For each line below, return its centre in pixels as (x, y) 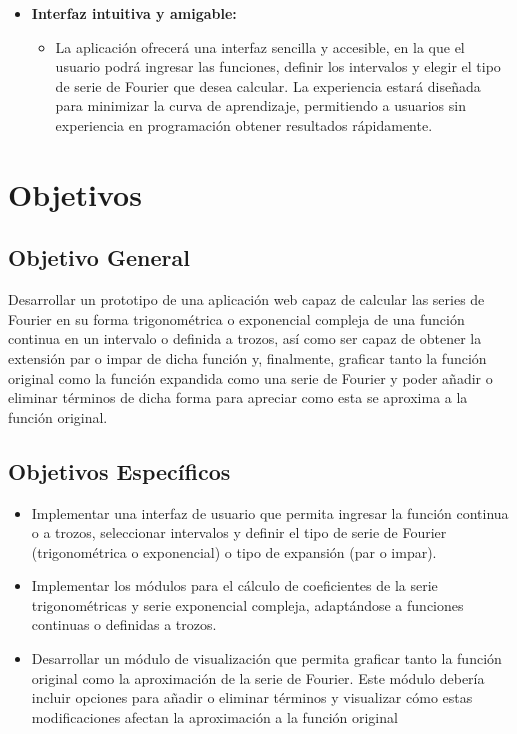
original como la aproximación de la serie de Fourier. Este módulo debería (258, 677)
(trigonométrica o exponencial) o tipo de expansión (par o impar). (234, 551)
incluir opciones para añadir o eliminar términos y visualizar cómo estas (252, 697)
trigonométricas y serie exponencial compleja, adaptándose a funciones (247, 604)
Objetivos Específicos (119, 470)
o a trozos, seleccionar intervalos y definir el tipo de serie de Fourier (239, 532)
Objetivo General (99, 257)
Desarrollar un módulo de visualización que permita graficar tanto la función (266, 658)
